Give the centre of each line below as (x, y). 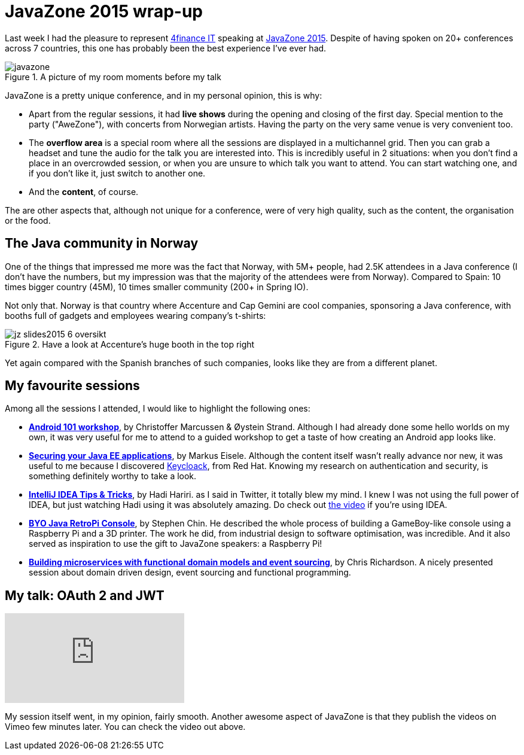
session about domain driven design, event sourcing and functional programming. (190, 573)
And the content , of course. (84, 191)
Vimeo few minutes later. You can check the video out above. (125, 727)
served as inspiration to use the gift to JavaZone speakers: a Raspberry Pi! (176, 544)
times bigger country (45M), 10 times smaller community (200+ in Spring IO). (157, 287)
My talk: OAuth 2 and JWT (85, 595)
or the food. (28, 220)
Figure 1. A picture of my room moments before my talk (113, 77)
